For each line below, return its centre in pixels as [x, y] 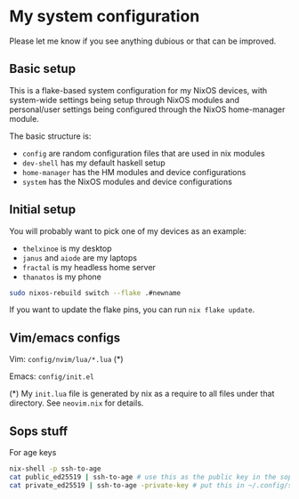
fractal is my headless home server [89, 267]
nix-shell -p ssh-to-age [55, 469]
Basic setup [43, 69]
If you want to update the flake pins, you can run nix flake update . [132, 310]
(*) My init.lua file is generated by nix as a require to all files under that [142, 394]
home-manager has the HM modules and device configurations [134, 172]
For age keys [33, 453]
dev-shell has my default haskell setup [94, 163]
